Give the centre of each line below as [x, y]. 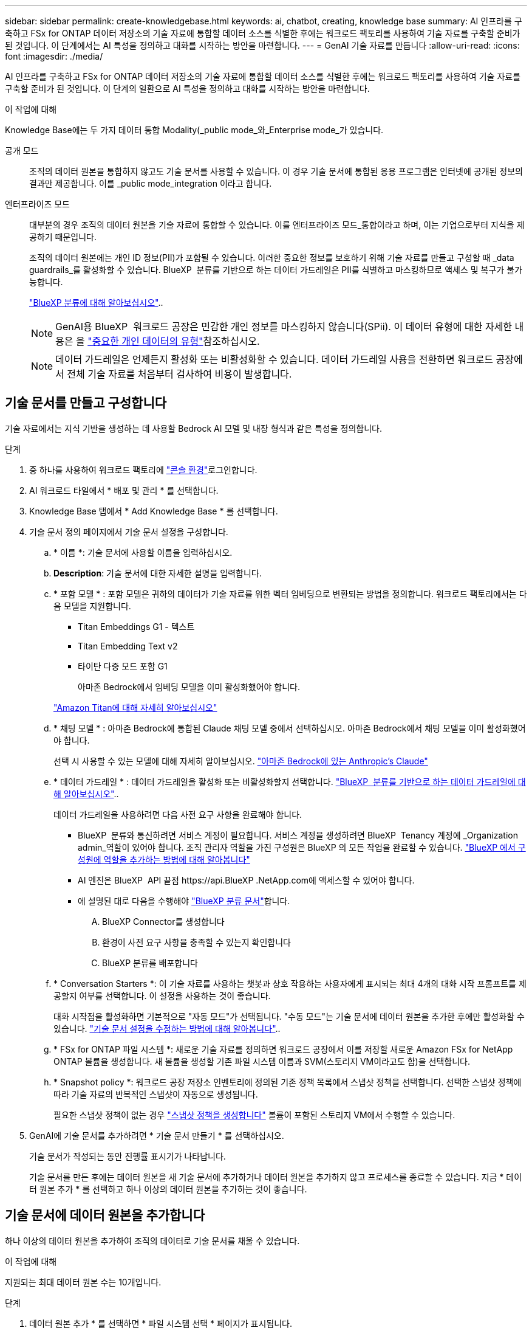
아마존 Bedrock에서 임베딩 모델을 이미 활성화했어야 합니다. [189, 686]
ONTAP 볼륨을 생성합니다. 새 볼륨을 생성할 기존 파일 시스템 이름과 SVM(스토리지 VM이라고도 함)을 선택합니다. [262, 1061]
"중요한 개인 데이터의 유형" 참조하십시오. [174, 341]
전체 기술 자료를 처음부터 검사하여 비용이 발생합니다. [179, 374]
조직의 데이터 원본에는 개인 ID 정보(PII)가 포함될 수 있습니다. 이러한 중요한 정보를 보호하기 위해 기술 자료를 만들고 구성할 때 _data [272, 258]
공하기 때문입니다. [63, 237]
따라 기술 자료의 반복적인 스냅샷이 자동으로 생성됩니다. [156, 1094]
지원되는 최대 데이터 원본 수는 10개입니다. [83, 1282]
